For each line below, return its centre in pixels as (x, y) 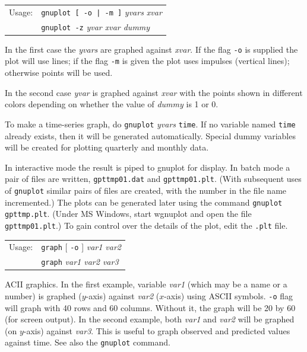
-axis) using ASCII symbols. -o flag (229, 296)
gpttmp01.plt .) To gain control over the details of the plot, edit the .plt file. (146, 225)
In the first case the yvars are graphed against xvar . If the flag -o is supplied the (151, 49)
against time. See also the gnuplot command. (88, 342)
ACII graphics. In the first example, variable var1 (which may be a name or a (146, 284)
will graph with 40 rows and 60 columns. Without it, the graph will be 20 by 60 (150, 307)
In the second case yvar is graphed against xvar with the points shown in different (154, 92)
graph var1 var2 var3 (80, 262)
